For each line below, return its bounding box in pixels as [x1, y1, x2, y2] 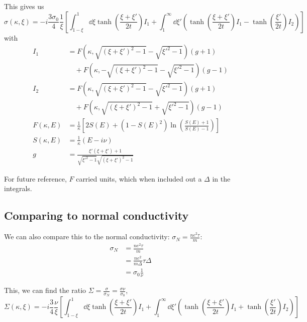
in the [212, 173, 231, 184]
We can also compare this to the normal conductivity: [4, 231, 170, 242]
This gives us [4, 1, 44, 11]
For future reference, [4, 173, 67, 184]
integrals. [4, 183, 32, 194]
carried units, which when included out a [76, 173, 202, 184]
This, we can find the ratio [4, 285, 86, 295]
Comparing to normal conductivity [4, 208, 189, 223]
